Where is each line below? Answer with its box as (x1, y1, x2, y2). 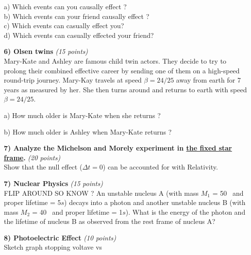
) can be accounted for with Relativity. (102, 162, 218, 172)
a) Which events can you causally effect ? (4, 1, 127, 11)
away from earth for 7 (176, 75, 241, 85)
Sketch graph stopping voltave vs (4, 242, 102, 252)
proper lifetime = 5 (4, 197, 61, 207)
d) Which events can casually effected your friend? (4, 30, 154, 40)
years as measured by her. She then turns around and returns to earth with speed (4, 84, 247, 94)
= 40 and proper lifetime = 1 (32, 206, 123, 217)
